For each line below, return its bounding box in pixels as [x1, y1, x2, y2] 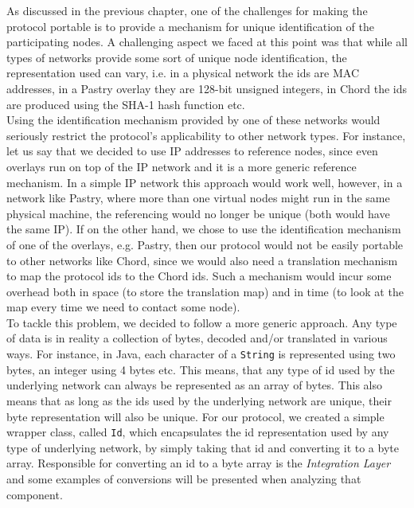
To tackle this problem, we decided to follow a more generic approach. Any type [6, 314, 397, 330]
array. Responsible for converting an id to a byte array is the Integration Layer [6, 455, 391, 471]
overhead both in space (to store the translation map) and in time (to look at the [6, 283, 404, 299]
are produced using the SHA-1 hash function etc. [6, 96, 245, 112]
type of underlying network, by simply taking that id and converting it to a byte [6, 439, 399, 455]
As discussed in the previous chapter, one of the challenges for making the [6, 2, 368, 18]
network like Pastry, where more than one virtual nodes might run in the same [6, 190, 390, 206]
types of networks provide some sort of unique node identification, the [6, 49, 347, 65]
